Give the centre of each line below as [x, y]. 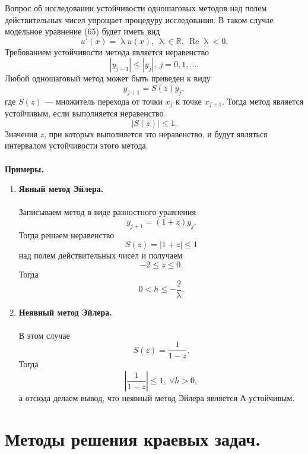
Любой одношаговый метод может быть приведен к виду [108, 78]
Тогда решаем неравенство [66, 234]
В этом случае [44, 335]
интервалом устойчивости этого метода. [77, 145]
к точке [188, 101]
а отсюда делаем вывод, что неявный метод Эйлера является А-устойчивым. [157, 398]
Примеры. [24, 168]
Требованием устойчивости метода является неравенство [107, 51]
